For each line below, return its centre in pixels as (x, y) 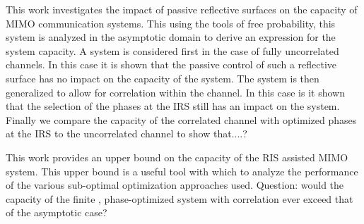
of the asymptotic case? (57, 212)
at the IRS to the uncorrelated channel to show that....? (127, 133)
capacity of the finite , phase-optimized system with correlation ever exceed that (180, 198)
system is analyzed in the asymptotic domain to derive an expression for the (171, 37)
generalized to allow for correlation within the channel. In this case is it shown (175, 92)
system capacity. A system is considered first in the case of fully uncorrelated (172, 50)
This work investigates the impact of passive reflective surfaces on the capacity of (182, 9)
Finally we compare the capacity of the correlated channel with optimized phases (181, 119)
